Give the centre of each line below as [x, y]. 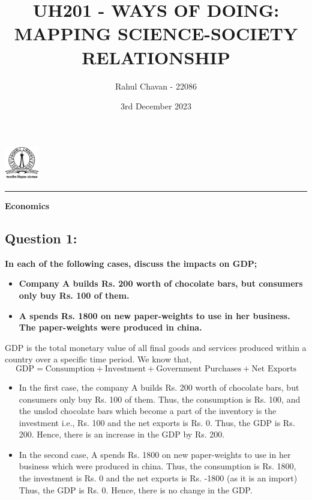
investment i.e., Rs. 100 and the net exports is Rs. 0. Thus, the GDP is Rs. [157, 422]
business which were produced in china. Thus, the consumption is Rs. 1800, [157, 466]
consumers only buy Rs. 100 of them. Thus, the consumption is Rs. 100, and [160, 399]
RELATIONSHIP [156, 57]
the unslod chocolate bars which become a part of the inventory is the [148, 411]
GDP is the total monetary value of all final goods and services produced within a [156, 347]
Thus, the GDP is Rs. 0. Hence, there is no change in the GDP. [136, 489]
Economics [27, 205]
